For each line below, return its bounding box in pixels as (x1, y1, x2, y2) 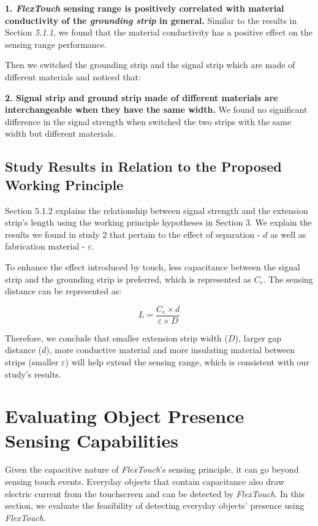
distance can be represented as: (5, 284, 122, 297)
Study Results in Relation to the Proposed (5, 157, 282, 176)
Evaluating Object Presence (5, 403, 244, 429)
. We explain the (249, 216, 312, 229)
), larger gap (235, 331, 282, 344)
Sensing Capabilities (5, 427, 178, 452)
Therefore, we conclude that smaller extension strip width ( (5, 331, 228, 344)
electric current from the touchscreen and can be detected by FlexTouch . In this (5, 487, 305, 500)
